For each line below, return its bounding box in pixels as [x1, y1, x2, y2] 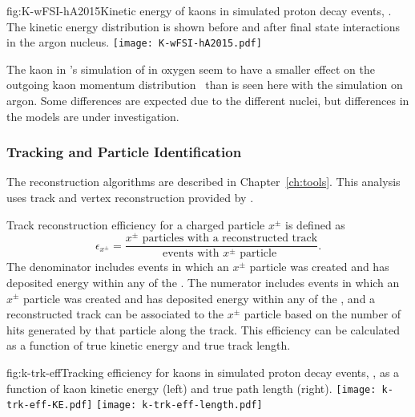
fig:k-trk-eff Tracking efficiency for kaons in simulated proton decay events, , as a [6, 363, 400, 380]
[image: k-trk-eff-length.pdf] [96, 399, 263, 411]
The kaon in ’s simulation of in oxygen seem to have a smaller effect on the [6, 60, 375, 77]
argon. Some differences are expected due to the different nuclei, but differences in [6, 92, 409, 109]
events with [163, 248, 220, 260]
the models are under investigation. [6, 107, 179, 124]
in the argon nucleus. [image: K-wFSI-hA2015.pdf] [6, 34, 262, 51]
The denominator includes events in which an [6, 258, 229, 275]
